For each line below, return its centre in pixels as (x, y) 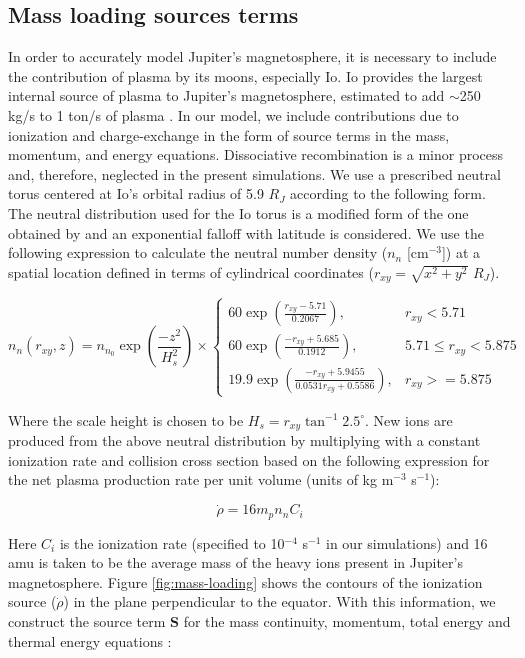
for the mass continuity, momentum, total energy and (347, 621)
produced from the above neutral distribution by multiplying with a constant (244, 440)
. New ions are (409, 419)
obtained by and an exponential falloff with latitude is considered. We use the (246, 232)
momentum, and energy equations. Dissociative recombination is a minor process (256, 154)
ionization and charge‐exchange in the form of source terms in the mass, (229, 134)
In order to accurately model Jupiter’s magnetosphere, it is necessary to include (252, 56)
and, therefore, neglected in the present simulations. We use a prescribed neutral (254, 173)
